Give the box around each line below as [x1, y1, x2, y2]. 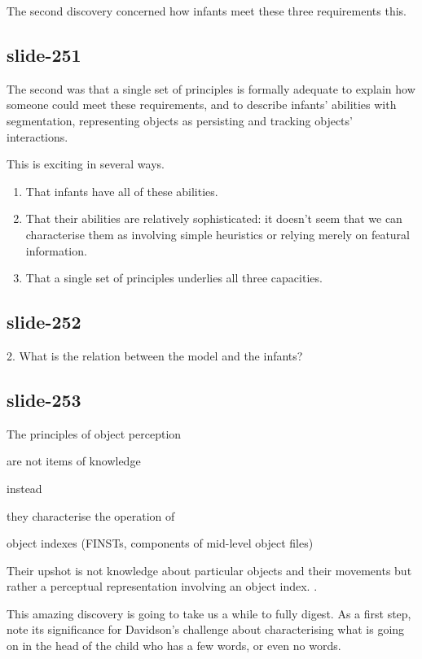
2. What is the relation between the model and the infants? [7, 347, 303, 364]
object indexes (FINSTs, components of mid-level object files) [7, 535, 314, 552]
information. [25, 242, 87, 259]
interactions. [7, 128, 68, 145]
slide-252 [7, 309, 81, 334]
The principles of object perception [7, 425, 182, 442]
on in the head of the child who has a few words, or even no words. [7, 637, 341, 654]
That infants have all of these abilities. [25, 182, 218, 199]
